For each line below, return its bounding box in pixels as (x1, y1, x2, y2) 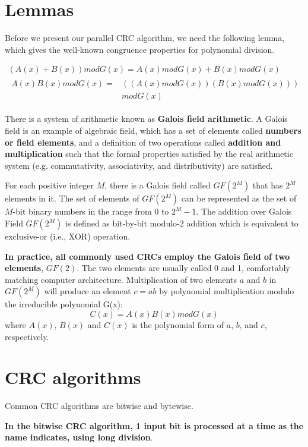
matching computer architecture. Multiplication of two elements (5, 273, 237, 285)
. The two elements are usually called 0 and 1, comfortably (77, 262, 290, 274)
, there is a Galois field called (104, 179, 211, 191)
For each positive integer (5, 179, 94, 191)
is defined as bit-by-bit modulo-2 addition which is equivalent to (65, 217, 299, 229)
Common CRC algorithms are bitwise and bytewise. (5, 399, 193, 412)
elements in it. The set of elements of (5, 192, 139, 204)
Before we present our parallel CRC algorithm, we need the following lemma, (5, 32, 285, 44)
